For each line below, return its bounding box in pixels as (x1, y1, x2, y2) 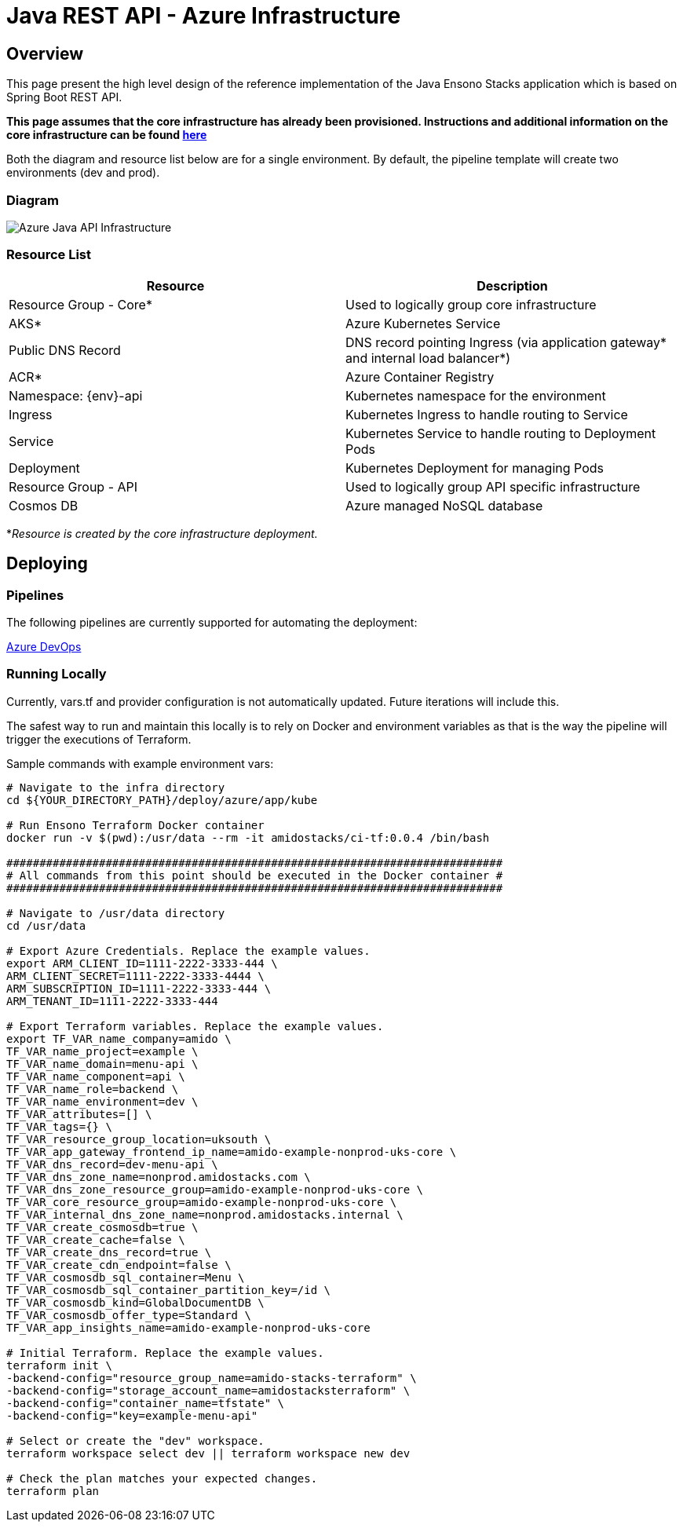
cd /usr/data (6, 919, 86, 932)
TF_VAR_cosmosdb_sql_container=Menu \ (6, 1270, 245, 1284)
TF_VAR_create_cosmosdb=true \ (6, 1220, 199, 1234)
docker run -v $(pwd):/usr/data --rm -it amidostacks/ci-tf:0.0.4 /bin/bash (6, 831, 490, 844)
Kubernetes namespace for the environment (345, 387, 606, 404)
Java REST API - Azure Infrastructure (6, 2, 401, 29)
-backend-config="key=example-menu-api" (6, 1409, 258, 1422)
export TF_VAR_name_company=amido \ (6, 1032, 232, 1045)
